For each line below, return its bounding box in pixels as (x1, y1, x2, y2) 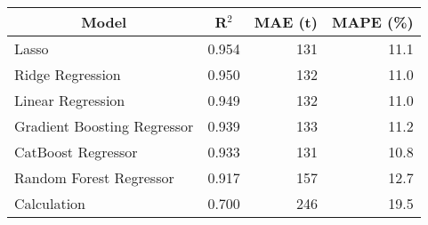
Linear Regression (14, 90, 125, 110)
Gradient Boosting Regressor (14, 116, 194, 136)
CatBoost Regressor (14, 141, 138, 162)
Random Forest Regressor (14, 167, 174, 188)
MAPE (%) (331, 12, 414, 32)
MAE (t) (254, 12, 318, 32)
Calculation (14, 193, 86, 213)
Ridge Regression (14, 64, 121, 84)
